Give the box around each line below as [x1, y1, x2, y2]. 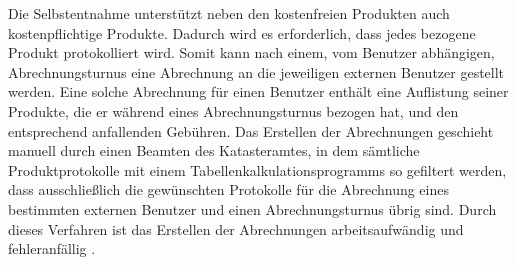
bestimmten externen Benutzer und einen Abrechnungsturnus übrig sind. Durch [8, 198, 497, 219]
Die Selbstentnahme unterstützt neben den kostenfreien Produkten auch [8, 3, 450, 23]
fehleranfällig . [8, 238, 96, 259]
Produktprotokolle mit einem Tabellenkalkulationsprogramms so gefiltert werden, [8, 159, 507, 180]
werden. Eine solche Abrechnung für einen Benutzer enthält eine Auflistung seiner [8, 81, 509, 102]
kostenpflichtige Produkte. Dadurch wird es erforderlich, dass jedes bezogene [8, 22, 476, 43]
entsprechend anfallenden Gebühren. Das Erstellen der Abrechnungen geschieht [8, 120, 494, 141]
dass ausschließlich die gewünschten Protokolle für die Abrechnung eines [8, 179, 449, 200]
